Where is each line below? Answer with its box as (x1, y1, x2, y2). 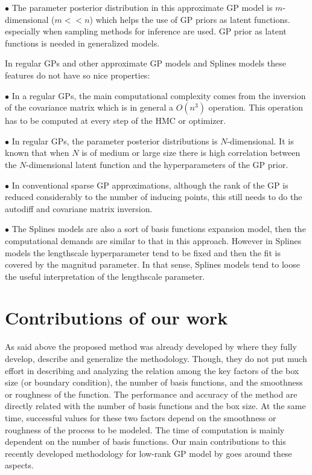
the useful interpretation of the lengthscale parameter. (5, 270, 205, 282)
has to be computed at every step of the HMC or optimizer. (5, 114, 226, 127)
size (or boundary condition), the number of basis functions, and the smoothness (5, 376, 303, 389)
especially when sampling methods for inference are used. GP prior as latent (5, 25, 287, 37)
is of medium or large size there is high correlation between (81, 146, 301, 159)
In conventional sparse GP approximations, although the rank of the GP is (11, 178, 288, 191)
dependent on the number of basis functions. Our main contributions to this (5, 435, 286, 448)
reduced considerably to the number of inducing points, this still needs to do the (5, 190, 302, 203)
